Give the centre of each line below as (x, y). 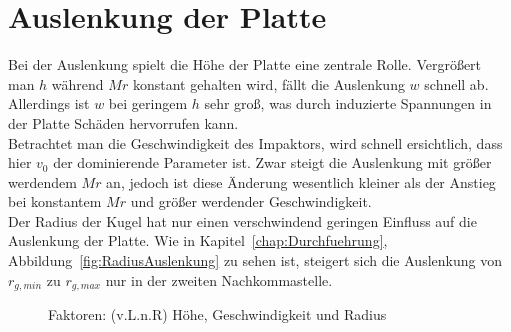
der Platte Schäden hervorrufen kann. (123, 122)
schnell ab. (456, 83)
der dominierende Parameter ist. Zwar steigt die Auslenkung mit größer (272, 162)
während (77, 83)
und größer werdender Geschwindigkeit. (251, 201)
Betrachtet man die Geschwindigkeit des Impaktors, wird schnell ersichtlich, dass (255, 142)
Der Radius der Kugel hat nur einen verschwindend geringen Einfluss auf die (242, 220)
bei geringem (148, 103)
